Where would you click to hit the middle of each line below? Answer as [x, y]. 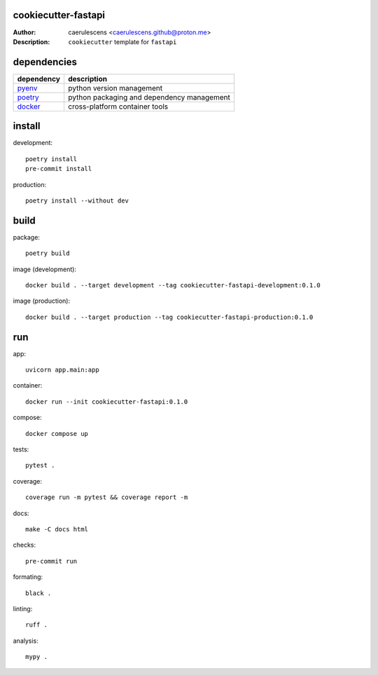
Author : [24, 32]
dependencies [45, 62]
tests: [21, 449]
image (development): [45, 269]
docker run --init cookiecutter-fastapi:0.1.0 [107, 402]
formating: [28, 577]
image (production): [41, 301]
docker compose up [57, 434]
